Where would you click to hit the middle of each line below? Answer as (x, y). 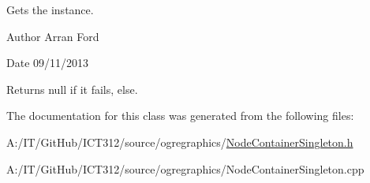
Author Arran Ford (53, 36)
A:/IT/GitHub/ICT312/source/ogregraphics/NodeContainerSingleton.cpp (185, 168)
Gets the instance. (50, 9)
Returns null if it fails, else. (72, 89)
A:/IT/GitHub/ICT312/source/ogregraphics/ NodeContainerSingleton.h (180, 142)
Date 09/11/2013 (48, 63)
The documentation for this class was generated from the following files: (180, 116)
